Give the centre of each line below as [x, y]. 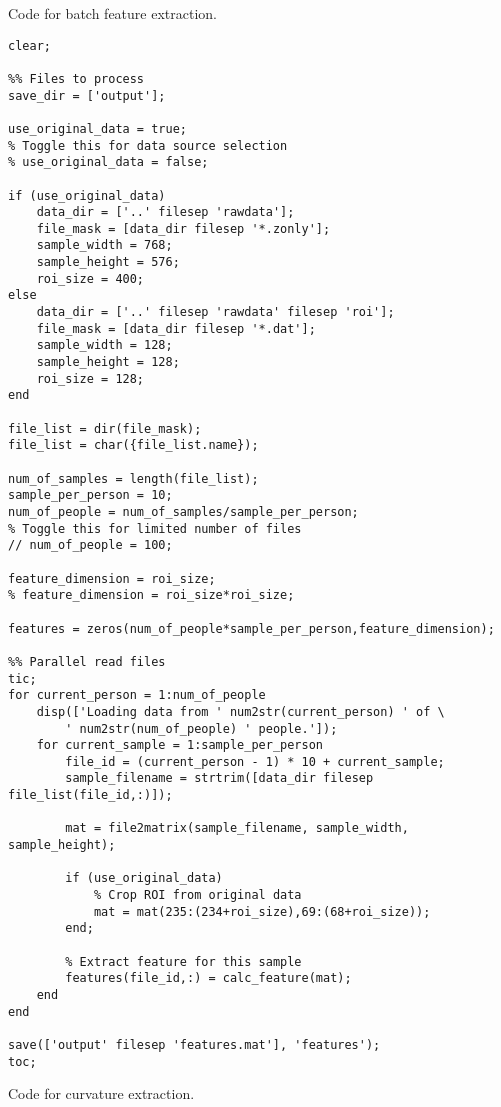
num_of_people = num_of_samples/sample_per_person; [183, 511]
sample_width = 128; [104, 345]
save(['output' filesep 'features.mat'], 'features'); [194, 1044]
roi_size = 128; [90, 378]
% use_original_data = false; [108, 162]
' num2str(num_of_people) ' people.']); [201, 728]
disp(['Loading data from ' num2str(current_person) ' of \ [240, 711]
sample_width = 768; [104, 245]
